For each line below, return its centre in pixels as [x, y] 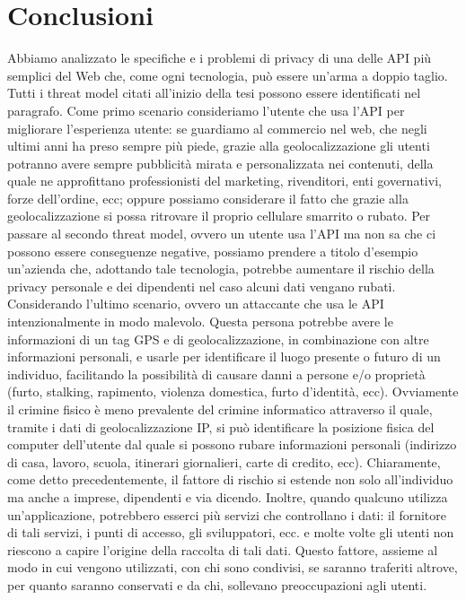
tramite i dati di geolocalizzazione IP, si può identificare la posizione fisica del [221, 426]
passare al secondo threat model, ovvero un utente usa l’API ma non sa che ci [222, 234]
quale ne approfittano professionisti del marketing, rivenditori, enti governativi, [224, 181]
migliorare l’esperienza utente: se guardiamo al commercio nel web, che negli [217, 128]
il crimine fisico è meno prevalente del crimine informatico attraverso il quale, [220, 409]
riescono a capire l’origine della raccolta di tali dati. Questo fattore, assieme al [223, 549]
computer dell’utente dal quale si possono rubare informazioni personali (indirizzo [232, 444]
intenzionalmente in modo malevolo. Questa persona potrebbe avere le [200, 322]
